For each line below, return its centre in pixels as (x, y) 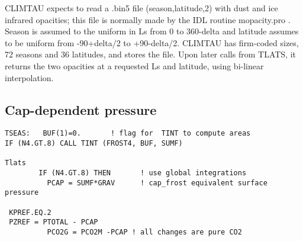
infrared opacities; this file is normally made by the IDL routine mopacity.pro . (148, 19)
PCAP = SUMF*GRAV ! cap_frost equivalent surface (157, 183)
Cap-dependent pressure (81, 109)
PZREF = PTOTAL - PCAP (54, 222)
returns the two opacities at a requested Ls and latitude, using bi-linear (134, 65)
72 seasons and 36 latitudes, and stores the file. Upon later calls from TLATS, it (150, 54)
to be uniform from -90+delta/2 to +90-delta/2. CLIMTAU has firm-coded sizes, (152, 42)
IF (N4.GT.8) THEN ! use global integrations (143, 173)
